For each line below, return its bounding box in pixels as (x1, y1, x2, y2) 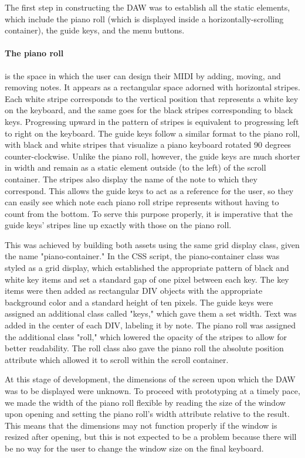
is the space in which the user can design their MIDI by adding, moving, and (5, 69, 281, 82)
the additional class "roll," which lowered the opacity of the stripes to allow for (5, 330, 287, 342)
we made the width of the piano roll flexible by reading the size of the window (5, 396, 286, 408)
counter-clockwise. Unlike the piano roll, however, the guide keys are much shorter (5, 150, 300, 162)
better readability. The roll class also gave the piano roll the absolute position (5, 342, 284, 354)
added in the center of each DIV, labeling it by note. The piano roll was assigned (5, 319, 296, 331)
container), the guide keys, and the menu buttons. (5, 24, 185, 36)
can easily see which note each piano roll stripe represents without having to (5, 196, 279, 208)
